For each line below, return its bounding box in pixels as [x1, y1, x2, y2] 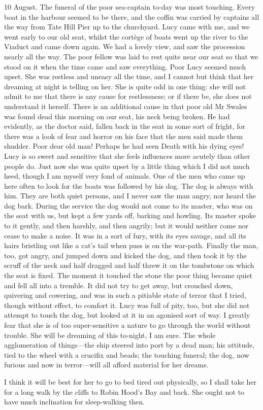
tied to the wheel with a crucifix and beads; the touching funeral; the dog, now [4, 349, 249, 360]
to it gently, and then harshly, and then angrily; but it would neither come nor [4, 220, 249, 231]
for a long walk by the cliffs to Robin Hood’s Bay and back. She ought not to [4, 386, 245, 397]
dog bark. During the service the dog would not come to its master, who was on [4, 200, 253, 211]
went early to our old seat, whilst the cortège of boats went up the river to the [4, 31, 248, 42]
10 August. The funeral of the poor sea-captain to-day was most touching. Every [4, 2, 255, 12]
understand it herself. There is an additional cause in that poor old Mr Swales [4, 100, 247, 111]
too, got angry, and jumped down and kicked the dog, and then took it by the [4, 250, 247, 260]
